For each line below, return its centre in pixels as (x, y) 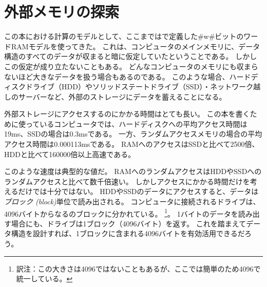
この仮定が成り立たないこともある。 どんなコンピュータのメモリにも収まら (131, 66)
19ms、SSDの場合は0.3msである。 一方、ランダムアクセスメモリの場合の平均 (133, 134)
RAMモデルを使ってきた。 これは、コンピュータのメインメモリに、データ (136, 46)
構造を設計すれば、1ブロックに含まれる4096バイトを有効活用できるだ (128, 233)
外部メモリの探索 (62, 12)
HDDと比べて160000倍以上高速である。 (70, 154)
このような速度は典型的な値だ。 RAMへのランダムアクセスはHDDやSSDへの (133, 171)
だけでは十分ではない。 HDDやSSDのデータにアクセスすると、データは (138, 191)
